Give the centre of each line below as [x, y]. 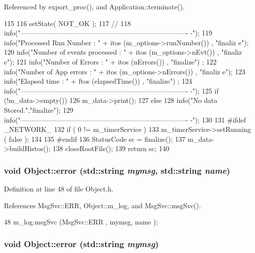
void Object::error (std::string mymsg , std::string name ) [117, 170]
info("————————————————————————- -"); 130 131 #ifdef [125, 119]
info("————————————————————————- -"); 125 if [111, 90]
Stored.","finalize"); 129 [39, 110]
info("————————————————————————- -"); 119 [108, 33]
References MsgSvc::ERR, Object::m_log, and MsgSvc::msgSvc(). [102, 205]
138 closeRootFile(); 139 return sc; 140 [111, 148]
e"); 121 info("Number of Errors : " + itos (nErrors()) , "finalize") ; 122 [110, 61]
